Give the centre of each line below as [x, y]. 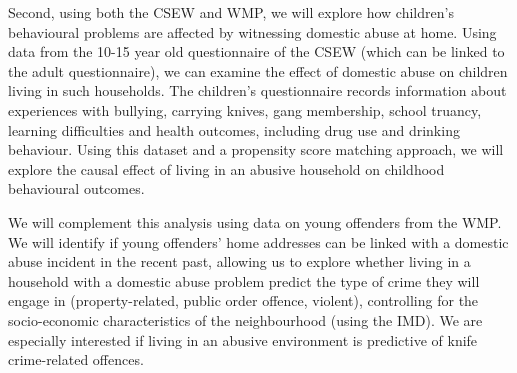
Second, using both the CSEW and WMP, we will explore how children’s [231, 12]
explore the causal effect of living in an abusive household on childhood [226, 168]
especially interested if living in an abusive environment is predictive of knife [243, 339]
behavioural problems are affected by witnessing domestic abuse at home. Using [252, 31]
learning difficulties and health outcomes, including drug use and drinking [234, 129]
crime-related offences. [76, 359]
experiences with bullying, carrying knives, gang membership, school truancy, [245, 109]
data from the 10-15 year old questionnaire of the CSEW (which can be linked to [256, 51]
